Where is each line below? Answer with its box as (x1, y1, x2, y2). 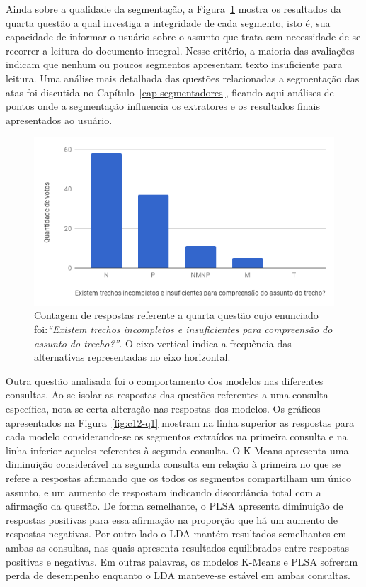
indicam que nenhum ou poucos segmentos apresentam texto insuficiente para (6, 57, 343, 72)
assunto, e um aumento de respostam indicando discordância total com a (6, 484, 321, 499)
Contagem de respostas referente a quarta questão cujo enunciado (34, 308, 319, 323)
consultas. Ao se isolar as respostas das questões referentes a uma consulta (6, 387, 328, 402)
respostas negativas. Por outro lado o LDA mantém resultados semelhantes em (6, 526, 347, 541)
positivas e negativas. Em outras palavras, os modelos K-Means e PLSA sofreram (6, 554, 358, 569)
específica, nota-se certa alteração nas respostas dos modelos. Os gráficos (6, 401, 321, 415)
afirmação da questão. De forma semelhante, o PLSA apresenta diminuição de (6, 498, 343, 513)
